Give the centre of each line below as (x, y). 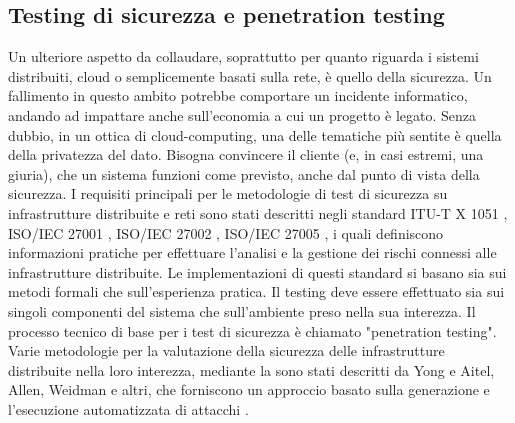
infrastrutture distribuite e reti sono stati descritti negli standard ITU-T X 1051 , (258, 212)
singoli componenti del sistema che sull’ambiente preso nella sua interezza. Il (242, 310)
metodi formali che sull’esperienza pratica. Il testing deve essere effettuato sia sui (256, 291)
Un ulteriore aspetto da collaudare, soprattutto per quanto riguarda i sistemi (243, 56)
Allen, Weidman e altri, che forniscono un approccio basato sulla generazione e (249, 389)
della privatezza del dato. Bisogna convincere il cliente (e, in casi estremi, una (246, 154)
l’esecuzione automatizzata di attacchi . (128, 408)
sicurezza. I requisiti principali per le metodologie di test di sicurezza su (228, 193)
